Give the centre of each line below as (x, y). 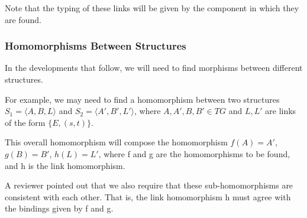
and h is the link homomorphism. (65, 165)
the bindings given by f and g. (59, 208)
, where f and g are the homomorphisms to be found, (194, 153)
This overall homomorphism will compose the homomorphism (116, 142)
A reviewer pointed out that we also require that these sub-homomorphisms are (149, 185)
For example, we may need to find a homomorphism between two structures (142, 99)
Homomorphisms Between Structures (96, 46)
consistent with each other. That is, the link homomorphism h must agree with (148, 196)
